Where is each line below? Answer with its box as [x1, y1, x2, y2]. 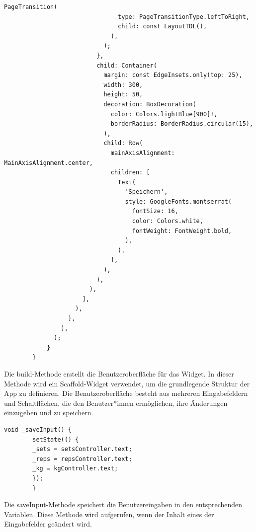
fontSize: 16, [132, 208, 178, 215]
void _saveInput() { [4, 426, 72, 433]
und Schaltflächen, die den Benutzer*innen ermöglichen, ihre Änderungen [4, 397, 228, 408]
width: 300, [103, 81, 143, 88]
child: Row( [103, 140, 143, 147]
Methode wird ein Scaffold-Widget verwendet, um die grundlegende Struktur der [4, 378, 250, 388]
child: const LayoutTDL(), [118, 23, 207, 30]
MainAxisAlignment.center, [4, 159, 93, 166]
